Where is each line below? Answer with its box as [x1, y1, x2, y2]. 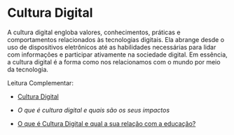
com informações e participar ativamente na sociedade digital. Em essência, [7, 50, 228, 59]
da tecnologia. [7, 65, 49, 73]
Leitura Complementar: [7, 78, 74, 87]
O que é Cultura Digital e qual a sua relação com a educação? [17, 119, 196, 127]
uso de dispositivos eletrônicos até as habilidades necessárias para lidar [7, 43, 216, 51]
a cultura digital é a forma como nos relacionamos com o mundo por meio [7, 57, 221, 66]
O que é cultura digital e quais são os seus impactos [17, 106, 170, 114]
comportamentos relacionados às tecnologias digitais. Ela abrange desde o [7, 35, 225, 43]
